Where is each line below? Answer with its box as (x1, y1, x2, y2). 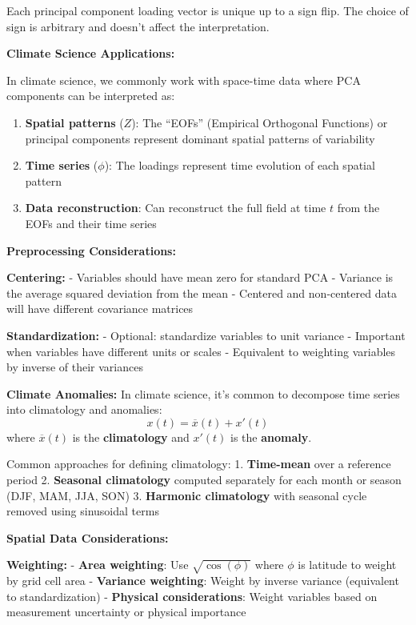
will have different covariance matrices (6, 300, 194, 317)
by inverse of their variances (6, 359, 143, 375)
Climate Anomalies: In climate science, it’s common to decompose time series (6, 385, 400, 402)
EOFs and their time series (25, 214, 157, 231)
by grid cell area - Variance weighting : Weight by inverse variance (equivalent (6, 572, 399, 589)
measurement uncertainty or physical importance (6, 603, 246, 620)
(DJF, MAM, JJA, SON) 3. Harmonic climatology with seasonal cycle (6, 487, 367, 503)
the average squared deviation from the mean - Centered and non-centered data (6, 284, 397, 301)
